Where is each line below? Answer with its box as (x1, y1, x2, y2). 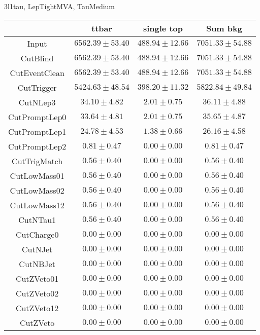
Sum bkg (206, 22, 242, 34)
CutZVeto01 (15, 272, 59, 284)
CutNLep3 (18, 96, 56, 108)
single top (143, 22, 183, 34)
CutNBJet (19, 257, 55, 270)
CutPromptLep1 (8, 125, 67, 137)
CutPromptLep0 (8, 110, 67, 123)
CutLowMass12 (10, 199, 64, 211)
